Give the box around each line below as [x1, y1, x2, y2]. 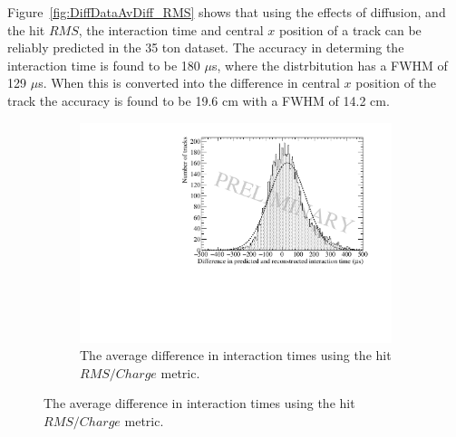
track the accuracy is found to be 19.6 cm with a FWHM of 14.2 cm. [7, 90, 390, 109]
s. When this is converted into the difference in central [38, 73, 340, 92]
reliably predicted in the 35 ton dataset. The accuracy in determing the [7, 38, 404, 57]
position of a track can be [278, 20, 422, 39]
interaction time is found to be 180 [7, 55, 200, 74]
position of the [355, 73, 437, 92]
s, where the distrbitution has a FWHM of [211, 55, 448, 74]
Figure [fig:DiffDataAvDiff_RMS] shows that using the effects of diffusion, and [7, 3, 446, 21]
